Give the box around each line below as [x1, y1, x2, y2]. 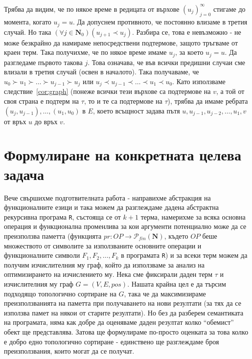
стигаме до [213, 3, 246, 14]
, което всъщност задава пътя [92, 105, 180, 115]
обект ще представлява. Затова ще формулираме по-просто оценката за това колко [4, 326, 249, 337]
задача [4, 164, 45, 184]
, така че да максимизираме [124, 288, 206, 298]
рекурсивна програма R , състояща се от [4, 211, 121, 222]
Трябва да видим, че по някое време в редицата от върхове [4, 3, 180, 14]
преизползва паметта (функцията [4, 230, 102, 241]
